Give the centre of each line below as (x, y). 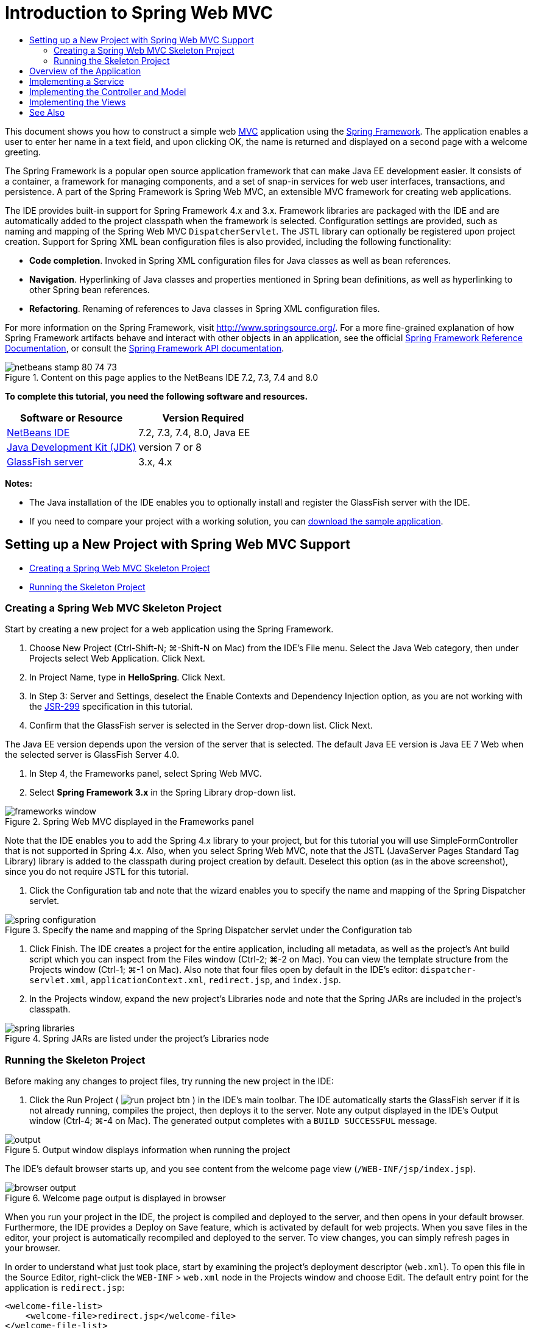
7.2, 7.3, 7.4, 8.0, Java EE (194, 432)
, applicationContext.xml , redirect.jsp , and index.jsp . (213, 980)
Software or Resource (72, 418)
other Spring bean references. (90, 289)
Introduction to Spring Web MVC (139, 13)
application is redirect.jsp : (65, 1288)
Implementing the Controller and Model (108, 91)
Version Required (203, 418)
